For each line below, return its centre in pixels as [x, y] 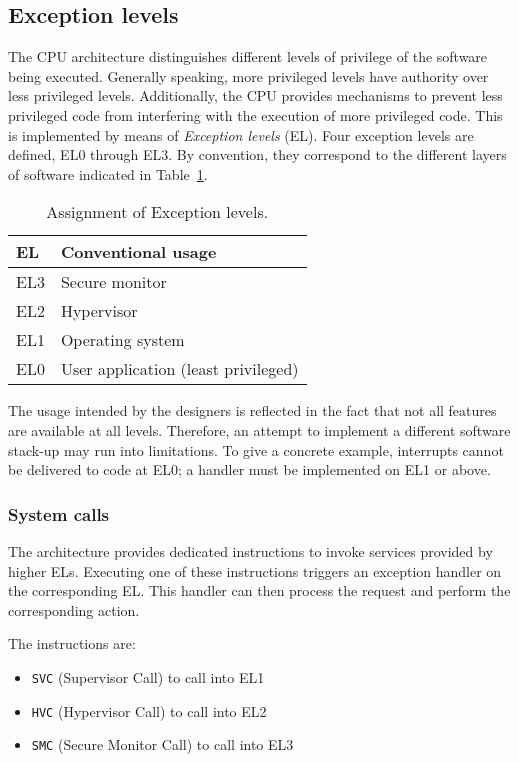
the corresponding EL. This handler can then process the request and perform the [259, 590]
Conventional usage [138, 252]
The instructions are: [72, 643]
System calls [59, 513]
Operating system [122, 340]
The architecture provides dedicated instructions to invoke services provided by [250, 550]
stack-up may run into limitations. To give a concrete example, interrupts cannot [256, 449]
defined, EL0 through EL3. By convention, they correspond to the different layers [257, 154]
